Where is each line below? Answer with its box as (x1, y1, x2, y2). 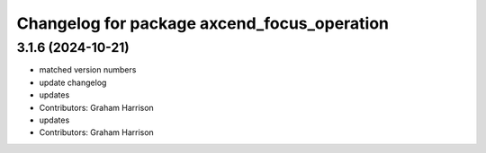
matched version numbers (39, 64, 137, 75)
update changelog (39, 77, 107, 88)
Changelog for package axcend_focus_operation (16, 13, 390, 33)
